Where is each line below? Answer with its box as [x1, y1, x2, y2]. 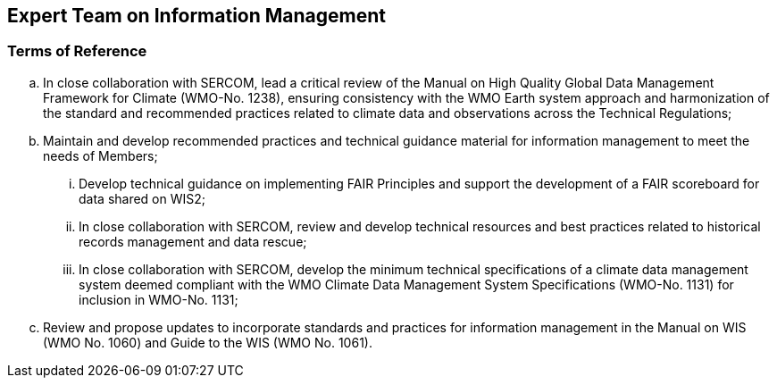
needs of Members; [43, 147, 158, 163]
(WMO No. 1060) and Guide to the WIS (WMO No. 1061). [43, 334, 372, 350]
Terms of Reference [7, 42, 147, 61]
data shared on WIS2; [79, 190, 206, 206]
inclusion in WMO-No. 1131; [79, 291, 238, 307]
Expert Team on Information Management [7, 4, 387, 27]
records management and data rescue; [79, 233, 307, 249]
